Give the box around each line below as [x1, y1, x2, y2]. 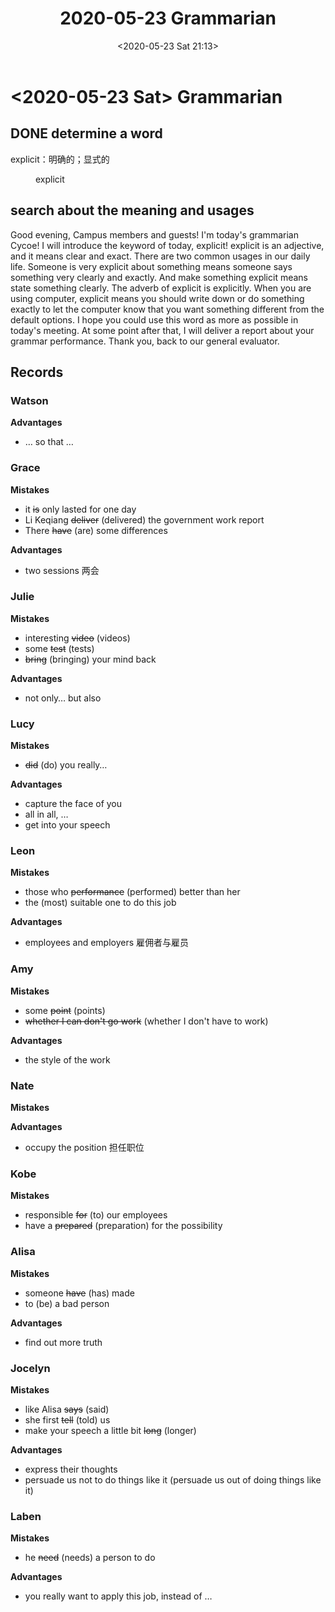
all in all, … [24, 808, 69, 821]
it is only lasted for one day [24, 503, 137, 515]
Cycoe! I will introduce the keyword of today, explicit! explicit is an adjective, [10, 239, 325, 251]
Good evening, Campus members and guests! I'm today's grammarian [10, 228, 299, 241]
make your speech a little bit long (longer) [24, 1424, 197, 1436]
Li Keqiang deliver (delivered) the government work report [24, 513, 265, 526]
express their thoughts [24, 1463, 118, 1475]
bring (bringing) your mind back [24, 653, 157, 665]
